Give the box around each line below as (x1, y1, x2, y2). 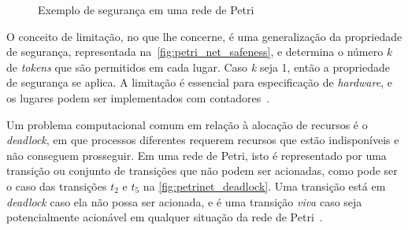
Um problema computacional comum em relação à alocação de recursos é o (6, 116, 368, 132)
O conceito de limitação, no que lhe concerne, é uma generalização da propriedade (6, 28, 402, 44)
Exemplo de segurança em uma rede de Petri (38, 2, 254, 17)
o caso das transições (6, 177, 107, 194)
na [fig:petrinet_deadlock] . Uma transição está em (143, 177, 386, 194)
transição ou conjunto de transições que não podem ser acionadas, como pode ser (6, 162, 398, 179)
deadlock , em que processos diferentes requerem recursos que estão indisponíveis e (6, 132, 399, 148)
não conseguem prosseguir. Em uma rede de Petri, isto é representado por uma (6, 147, 387, 163)
